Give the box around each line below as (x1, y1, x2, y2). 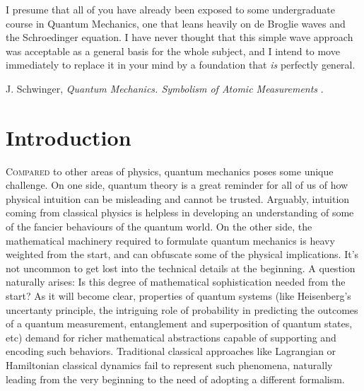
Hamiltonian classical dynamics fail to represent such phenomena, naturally (6, 358, 333, 372)
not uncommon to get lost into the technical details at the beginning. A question (6, 260, 356, 275)
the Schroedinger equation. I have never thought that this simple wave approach (6, 30, 353, 45)
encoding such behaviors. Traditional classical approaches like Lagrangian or (6, 344, 336, 358)
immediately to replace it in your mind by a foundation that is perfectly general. (6, 57, 356, 72)
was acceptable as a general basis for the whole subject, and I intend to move (6, 43, 340, 58)
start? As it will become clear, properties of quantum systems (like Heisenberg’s (6, 288, 351, 303)
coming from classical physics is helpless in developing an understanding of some (6, 205, 354, 220)
